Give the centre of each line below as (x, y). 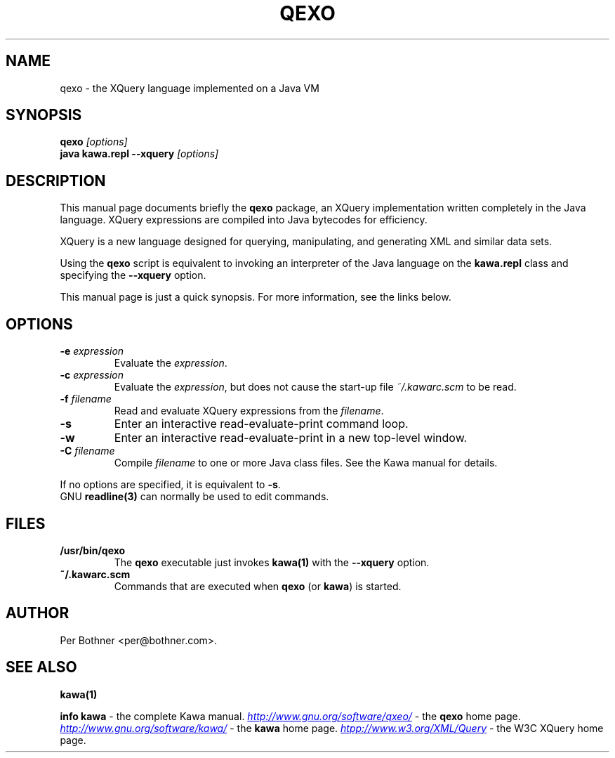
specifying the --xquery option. (133, 275)
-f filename (86, 399)
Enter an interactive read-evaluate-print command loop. (261, 424)
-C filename (87, 451)
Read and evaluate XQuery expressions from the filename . (249, 411)
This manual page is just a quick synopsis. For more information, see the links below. (256, 297)
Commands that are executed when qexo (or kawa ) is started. (258, 586)
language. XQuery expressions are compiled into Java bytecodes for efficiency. (244, 220)
